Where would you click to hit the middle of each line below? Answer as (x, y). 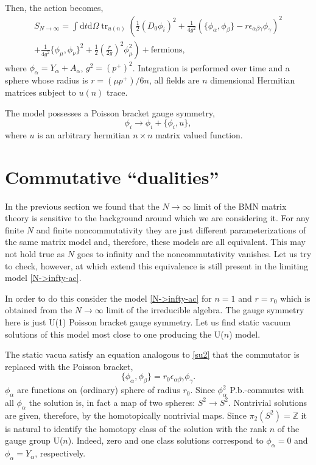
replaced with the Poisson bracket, (69, 366)
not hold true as (35, 254)
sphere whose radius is (47, 80)
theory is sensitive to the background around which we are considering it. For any (157, 218)
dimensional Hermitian (253, 80)
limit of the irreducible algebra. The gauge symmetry (205, 310)
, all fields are (174, 80)
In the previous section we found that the (82, 206)
